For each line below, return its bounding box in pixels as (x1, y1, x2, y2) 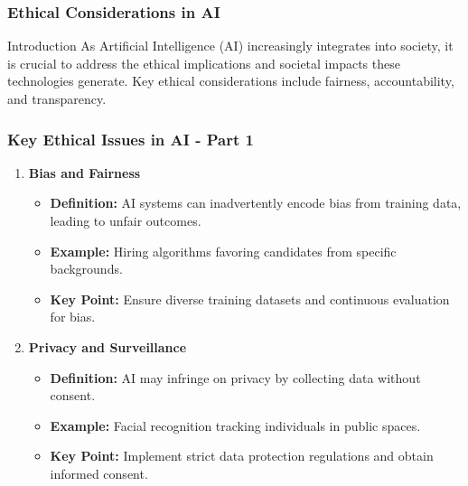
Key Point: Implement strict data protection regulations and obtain (50, 446, 434, 465)
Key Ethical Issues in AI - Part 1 (7, 127, 254, 150)
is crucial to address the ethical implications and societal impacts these (7, 53, 400, 72)
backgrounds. (50, 259, 123, 278)
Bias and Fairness (28, 163, 141, 182)
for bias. (50, 307, 96, 326)
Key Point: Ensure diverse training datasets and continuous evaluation (50, 289, 450, 308)
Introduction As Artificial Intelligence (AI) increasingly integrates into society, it (7, 36, 454, 55)
